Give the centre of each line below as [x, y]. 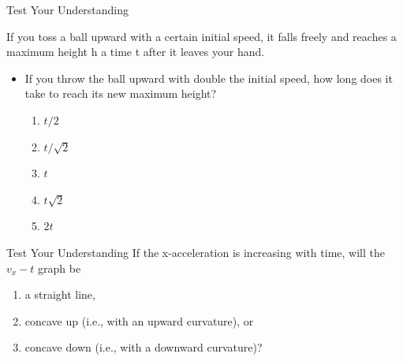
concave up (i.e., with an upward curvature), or [139, 320]
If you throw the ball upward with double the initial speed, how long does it [209, 78]
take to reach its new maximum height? [121, 93]
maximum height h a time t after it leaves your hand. [136, 52]
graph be [60, 268]
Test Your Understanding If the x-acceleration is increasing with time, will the [196, 252]
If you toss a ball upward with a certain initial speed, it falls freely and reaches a [201, 36]
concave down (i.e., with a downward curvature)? [144, 347]
